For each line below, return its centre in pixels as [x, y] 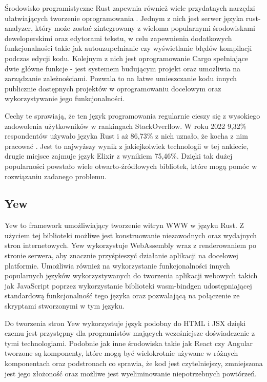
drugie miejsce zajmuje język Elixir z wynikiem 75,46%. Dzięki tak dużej [119, 156]
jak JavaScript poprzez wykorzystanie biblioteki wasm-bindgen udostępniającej [128, 285]
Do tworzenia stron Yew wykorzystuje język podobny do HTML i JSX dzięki [125, 323]
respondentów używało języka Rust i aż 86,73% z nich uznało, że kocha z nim [126, 136]
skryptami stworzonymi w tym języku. [65, 306]
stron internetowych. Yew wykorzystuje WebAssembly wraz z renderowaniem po [130, 245]
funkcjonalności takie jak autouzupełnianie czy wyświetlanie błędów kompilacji [128, 48]
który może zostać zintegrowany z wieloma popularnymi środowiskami [145, 28]
